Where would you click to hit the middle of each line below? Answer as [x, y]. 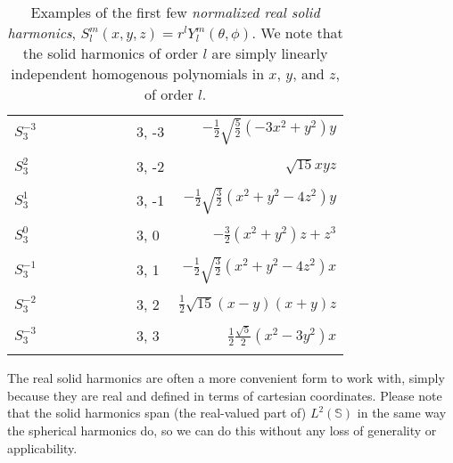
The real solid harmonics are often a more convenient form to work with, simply [226, 378]
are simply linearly [270, 53]
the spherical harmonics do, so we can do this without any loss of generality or [222, 431]
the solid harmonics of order [111, 53]
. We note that [297, 32]
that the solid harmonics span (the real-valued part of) [157, 413]
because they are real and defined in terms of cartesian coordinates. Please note [225, 395]
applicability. [42, 447]
